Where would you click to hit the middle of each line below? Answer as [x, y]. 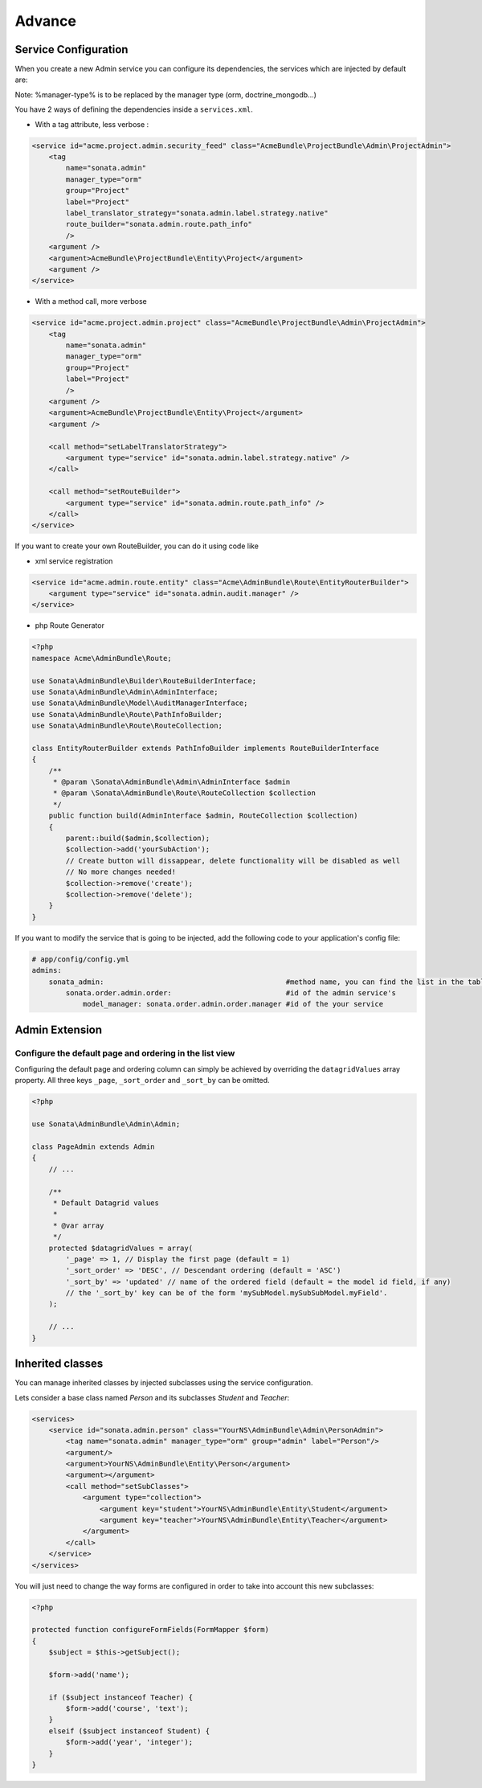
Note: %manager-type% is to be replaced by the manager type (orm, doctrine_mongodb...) [166, 94]
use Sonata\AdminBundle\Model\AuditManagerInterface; [140, 703]
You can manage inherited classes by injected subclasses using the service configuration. [164, 1383]
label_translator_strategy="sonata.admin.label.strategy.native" [197, 213]
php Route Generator [69, 625]
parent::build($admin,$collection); [138, 839]
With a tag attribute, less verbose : [92, 124]
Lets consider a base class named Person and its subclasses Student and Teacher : [152, 1397]
